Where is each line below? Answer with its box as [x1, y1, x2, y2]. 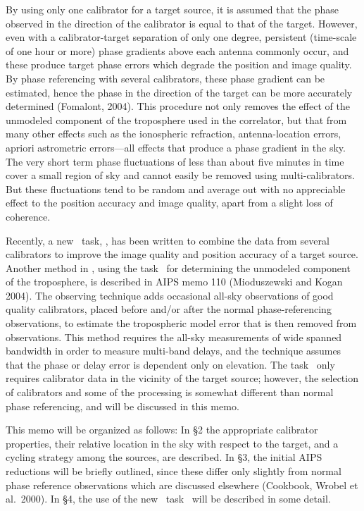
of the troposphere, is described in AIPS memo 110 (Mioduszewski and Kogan [6, 274, 343, 289]
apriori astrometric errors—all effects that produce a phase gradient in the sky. [6, 140, 346, 154]
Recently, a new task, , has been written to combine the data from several [6, 233, 330, 247]
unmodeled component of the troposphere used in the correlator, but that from [6, 112, 347, 127]
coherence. [6, 209, 51, 223]
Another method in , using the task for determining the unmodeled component [6, 260, 351, 275]
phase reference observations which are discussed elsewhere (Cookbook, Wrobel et [6, 477, 358, 492]
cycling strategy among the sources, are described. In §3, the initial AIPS [6, 450, 322, 464]
